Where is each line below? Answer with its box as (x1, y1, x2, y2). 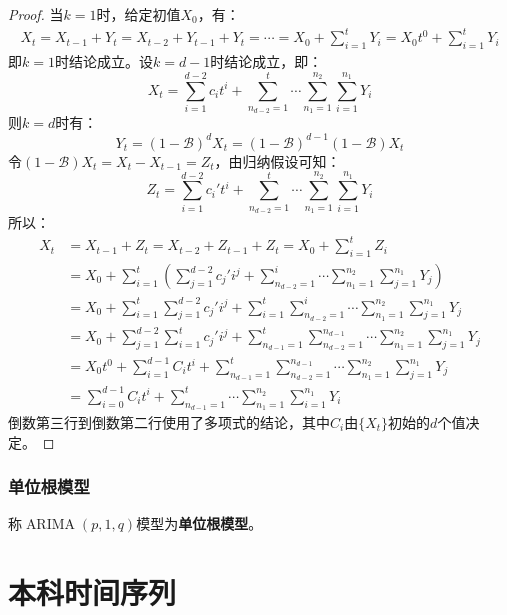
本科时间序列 (8, 572, 177, 613)
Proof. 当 (8, 4, 64, 24)
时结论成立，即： (210, 50, 323, 71)
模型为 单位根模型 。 (136, 513, 263, 534)
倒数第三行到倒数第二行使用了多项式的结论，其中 (8, 411, 330, 432)
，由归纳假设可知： (214, 150, 341, 171)
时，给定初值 (96, 4, 181, 24)
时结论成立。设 (54, 50, 153, 71)
